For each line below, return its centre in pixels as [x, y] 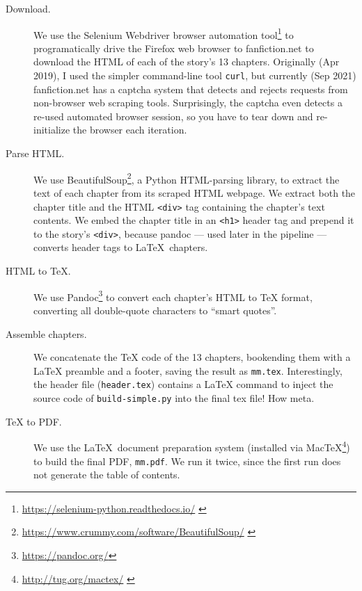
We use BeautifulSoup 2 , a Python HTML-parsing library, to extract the [187, 178]
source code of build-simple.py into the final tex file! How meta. [174, 398]
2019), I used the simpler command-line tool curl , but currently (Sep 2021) [195, 75]
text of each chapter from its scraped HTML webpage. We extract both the [195, 192]
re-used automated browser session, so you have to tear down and [173, 116]
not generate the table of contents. [107, 475]
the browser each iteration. [130, 130]
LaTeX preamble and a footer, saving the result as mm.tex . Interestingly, [188, 370]
